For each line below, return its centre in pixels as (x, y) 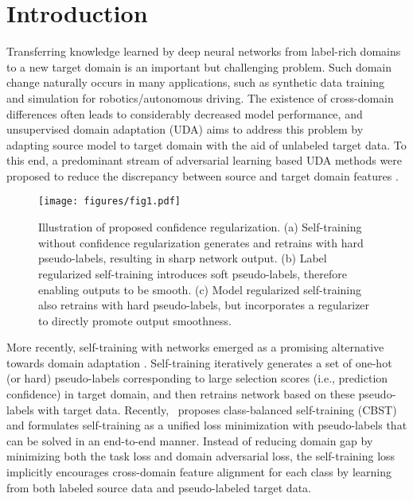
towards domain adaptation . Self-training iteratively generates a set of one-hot (199, 362)
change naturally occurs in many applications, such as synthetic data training (195, 82)
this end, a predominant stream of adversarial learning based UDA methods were (205, 160)
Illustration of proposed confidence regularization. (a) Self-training (200, 227)
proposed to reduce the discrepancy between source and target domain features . (203, 175)
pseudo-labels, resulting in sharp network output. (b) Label (183, 258)
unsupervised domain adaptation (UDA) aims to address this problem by (185, 129)
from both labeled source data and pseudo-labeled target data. (159, 487)
